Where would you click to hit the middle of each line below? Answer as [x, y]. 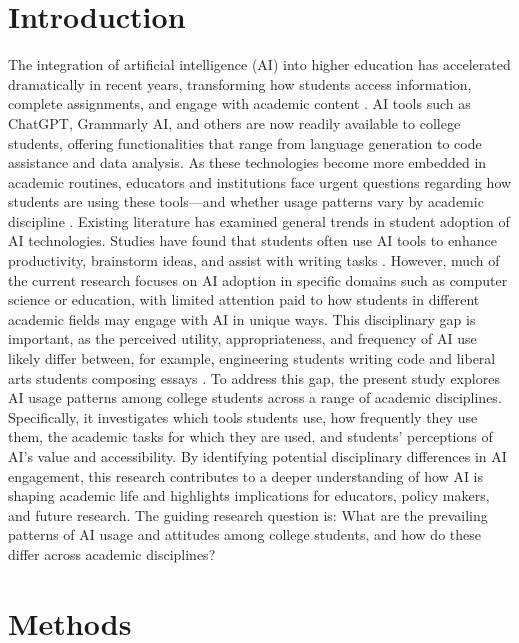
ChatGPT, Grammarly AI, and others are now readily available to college [234, 122]
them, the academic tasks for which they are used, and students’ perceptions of [250, 436]
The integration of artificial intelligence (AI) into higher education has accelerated [259, 64]
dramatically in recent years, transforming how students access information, [240, 83]
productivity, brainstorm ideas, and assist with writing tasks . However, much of [254, 260]
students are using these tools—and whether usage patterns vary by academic [246, 201]
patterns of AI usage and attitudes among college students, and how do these [244, 534]
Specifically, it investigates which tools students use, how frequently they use [243, 416]
